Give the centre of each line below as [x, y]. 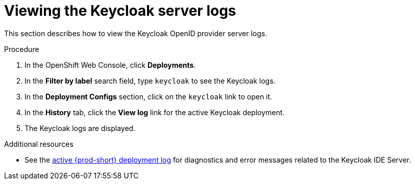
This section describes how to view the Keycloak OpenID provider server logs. [136, 33]
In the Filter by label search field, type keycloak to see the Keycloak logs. [150, 81]
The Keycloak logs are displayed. [80, 128]
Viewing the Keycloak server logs [120, 11]
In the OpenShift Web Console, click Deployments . [110, 65]
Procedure [22, 49]
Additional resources [39, 144]
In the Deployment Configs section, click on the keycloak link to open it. [149, 96]
